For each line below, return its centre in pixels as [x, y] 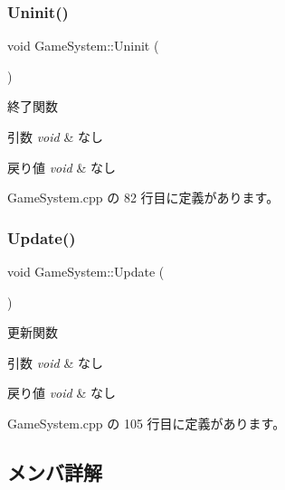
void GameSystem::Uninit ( [83, 46]
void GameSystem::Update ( [86, 271]
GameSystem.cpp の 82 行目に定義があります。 [143, 198]
